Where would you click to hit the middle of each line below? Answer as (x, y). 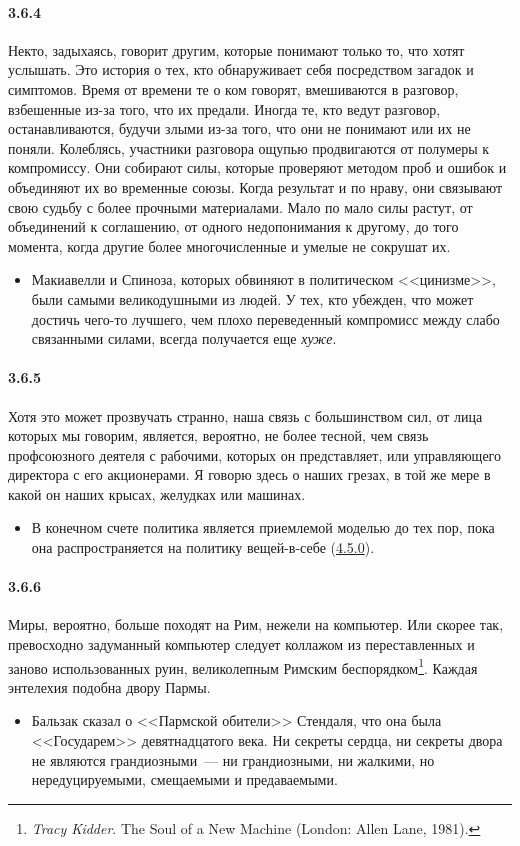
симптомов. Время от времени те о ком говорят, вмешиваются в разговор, (233, 88)
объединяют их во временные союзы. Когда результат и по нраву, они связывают (255, 186)
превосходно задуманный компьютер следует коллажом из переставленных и (241, 644)
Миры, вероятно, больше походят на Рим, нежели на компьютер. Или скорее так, (256, 624)
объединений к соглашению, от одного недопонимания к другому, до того (233, 226)
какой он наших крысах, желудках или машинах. (157, 493)
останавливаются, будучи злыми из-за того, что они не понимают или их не (239, 128)
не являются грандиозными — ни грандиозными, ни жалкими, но (233, 759)
